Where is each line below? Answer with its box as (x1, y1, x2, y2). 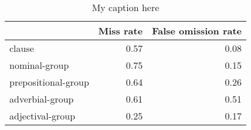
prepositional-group (9, 75, 89, 89)
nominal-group (9, 58, 69, 72)
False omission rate (152, 24, 242, 37)
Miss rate (98, 24, 143, 37)
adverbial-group (9, 92, 74, 106)
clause (9, 41, 34, 55)
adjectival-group (9, 109, 76, 122)
